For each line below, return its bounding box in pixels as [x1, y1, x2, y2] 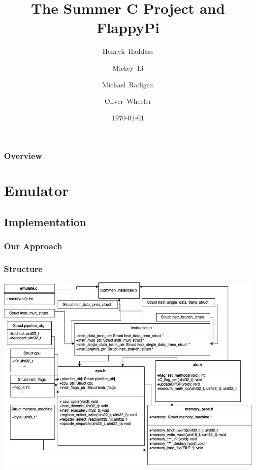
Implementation [4, 214, 87, 229]
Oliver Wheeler [104, 96, 152, 106]
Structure [4, 263, 43, 275]
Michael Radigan [102, 79, 154, 89]
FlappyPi [96, 17, 160, 38]
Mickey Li [112, 62, 144, 73]
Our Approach [4, 240, 63, 252]
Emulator [4, 180, 69, 200]
